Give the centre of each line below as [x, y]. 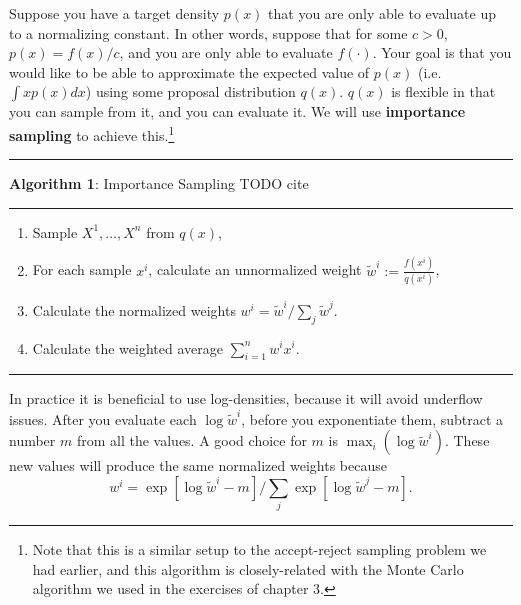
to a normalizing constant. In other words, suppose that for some [208, 32]
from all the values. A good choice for [191, 440]
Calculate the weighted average [127, 347]
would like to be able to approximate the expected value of [189, 71]
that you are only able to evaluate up [382, 13]
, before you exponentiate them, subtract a [372, 418]
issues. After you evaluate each [103, 418]
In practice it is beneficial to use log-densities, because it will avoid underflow [246, 398]
